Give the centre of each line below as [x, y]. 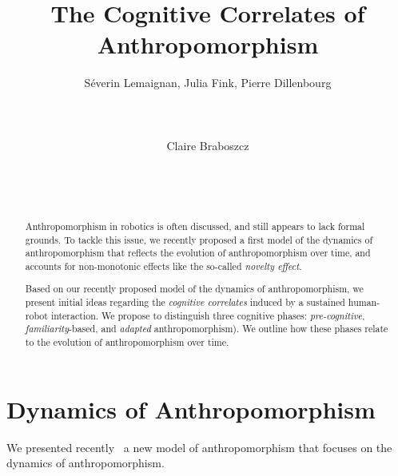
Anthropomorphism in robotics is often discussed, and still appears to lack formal [195, 226]
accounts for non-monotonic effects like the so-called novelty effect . [163, 266]
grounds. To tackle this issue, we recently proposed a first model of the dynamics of [199, 239]
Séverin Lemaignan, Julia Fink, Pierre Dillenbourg [208, 83]
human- [364, 302]
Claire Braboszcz [208, 145]
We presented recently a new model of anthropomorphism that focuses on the [199, 447]
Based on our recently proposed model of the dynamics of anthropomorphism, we [194, 289]
